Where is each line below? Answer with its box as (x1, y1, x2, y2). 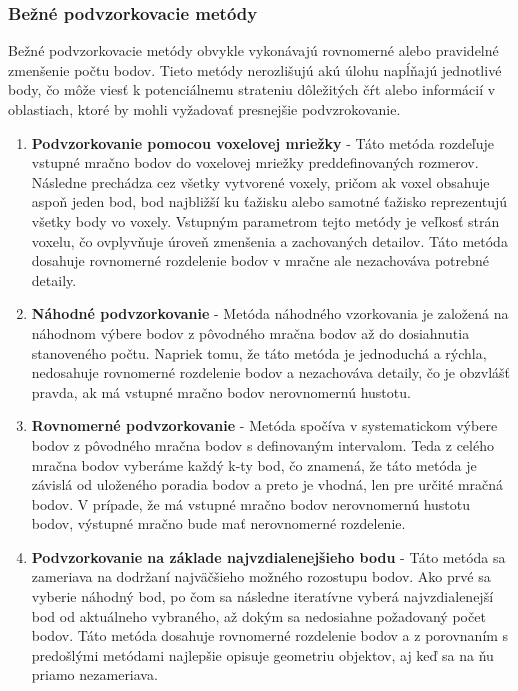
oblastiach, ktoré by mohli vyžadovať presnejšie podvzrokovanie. (8, 99, 401, 119)
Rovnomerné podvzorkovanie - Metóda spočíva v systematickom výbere (31, 415, 498, 436)
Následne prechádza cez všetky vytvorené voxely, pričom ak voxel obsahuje (31, 171, 490, 192)
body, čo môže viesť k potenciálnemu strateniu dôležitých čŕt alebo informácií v (8, 79, 496, 100)
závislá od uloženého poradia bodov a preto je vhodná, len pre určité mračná (31, 474, 504, 495)
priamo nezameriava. (31, 664, 158, 685)
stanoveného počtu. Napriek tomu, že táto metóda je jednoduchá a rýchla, (31, 342, 487, 363)
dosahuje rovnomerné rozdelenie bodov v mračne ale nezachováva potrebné (31, 250, 489, 271)
